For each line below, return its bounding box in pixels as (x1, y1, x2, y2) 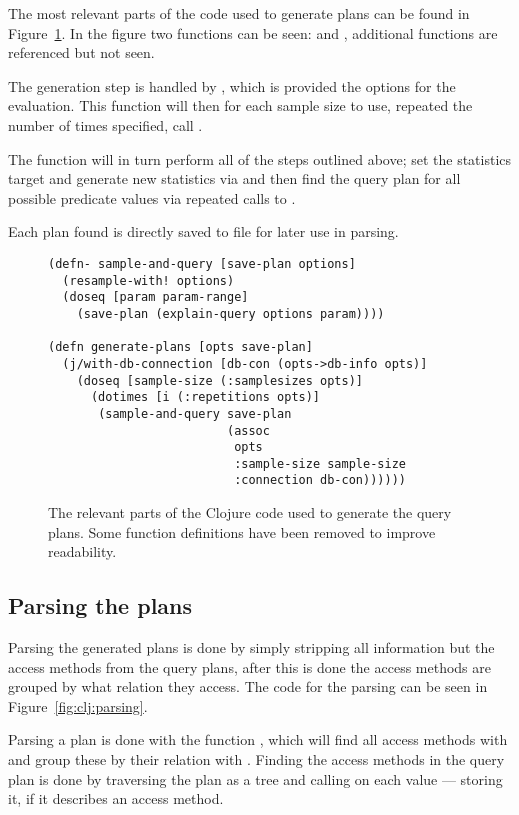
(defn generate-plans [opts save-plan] (48, 340, 313, 355)
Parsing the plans (8, 590, 193, 621)
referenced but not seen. (8, 42, 155, 63)
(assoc (226, 423, 270, 438)
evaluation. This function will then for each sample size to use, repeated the (8, 95, 473, 116)
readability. (48, 541, 117, 562)
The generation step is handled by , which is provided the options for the (8, 75, 456, 96)
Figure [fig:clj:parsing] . (8, 695, 148, 716)
